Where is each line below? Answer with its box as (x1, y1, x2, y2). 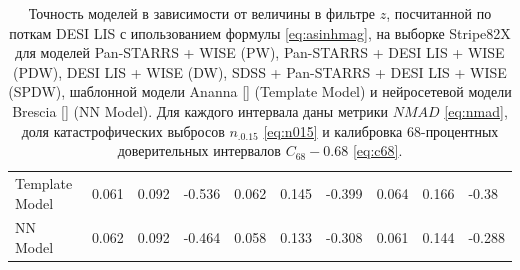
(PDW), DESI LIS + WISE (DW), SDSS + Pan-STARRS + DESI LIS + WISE (13, 61, 507, 82)
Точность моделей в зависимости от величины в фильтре (28, 3, 375, 23)
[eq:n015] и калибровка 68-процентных (263, 120, 499, 141)
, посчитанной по (386, 3, 492, 23)
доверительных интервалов (117, 140, 281, 161)
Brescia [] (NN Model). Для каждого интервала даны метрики (12, 100, 389, 121)
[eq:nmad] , (444, 100, 508, 121)
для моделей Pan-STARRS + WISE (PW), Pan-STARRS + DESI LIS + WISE (15, 42, 505, 63)
